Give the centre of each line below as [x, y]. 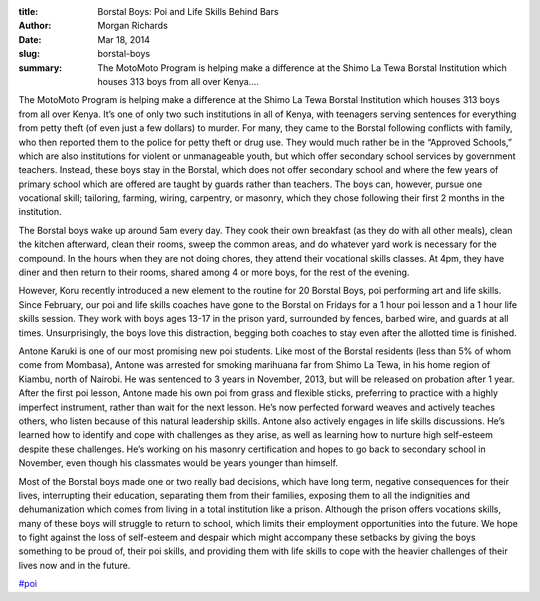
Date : [30, 39]
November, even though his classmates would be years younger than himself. [178, 463]
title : [28, 11]
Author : [35, 26]
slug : [29, 54]
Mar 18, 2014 [123, 39]
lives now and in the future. [74, 565]
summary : [40, 67]
